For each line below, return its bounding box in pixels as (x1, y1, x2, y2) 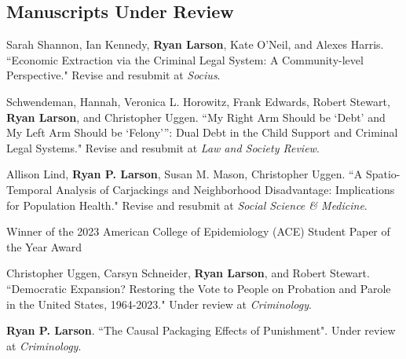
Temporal (6, 181, 53, 197)
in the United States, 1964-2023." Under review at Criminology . (6, 295, 312, 312)
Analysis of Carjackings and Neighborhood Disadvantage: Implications (56, 181, 395, 197)
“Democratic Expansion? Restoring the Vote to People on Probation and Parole (6, 280, 391, 296)
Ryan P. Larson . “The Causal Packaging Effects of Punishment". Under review (6, 322, 396, 339)
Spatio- (365, 166, 401, 182)
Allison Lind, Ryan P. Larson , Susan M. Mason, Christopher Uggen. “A (6, 166, 363, 182)
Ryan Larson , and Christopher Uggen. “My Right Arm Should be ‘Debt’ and (6, 108, 386, 125)
